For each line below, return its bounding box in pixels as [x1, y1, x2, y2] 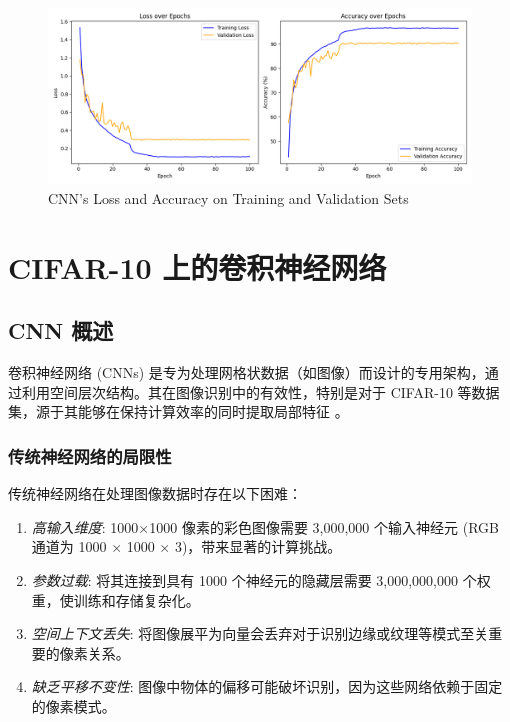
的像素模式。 [31, 695, 116, 716]
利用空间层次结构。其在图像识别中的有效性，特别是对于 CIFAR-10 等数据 [21, 381, 500, 402]
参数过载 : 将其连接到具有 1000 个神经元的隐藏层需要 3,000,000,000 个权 [31, 569, 491, 590]
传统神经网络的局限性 [8, 443, 172, 468]
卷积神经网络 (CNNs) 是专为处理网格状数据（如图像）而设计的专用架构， [8, 362, 485, 383]
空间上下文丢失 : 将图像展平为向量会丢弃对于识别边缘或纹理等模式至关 [31, 623, 489, 644]
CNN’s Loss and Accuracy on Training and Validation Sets [48, 187, 409, 208]
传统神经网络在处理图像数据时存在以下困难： [8, 483, 302, 504]
